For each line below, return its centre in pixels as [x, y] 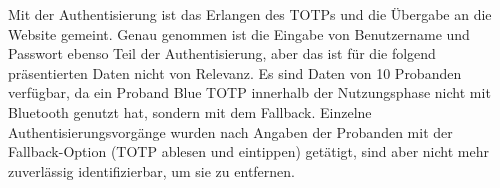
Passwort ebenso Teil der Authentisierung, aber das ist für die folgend [222, 53]
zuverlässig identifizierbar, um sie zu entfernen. [151, 170]
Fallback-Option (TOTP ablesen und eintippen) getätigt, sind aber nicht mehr [248, 151]
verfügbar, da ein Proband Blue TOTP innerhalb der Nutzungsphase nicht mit [249, 92]
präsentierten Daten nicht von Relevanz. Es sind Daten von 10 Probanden [235, 72]
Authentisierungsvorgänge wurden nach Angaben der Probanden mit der [230, 131]
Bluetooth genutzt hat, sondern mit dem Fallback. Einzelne [190, 111]
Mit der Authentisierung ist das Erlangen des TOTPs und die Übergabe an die [250, 14]
